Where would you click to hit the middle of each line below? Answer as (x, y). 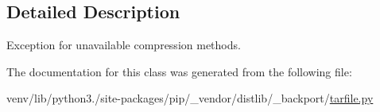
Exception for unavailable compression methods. (124, 45)
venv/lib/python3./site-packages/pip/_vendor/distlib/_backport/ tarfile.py (190, 98)
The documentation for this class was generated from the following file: (179, 71)
